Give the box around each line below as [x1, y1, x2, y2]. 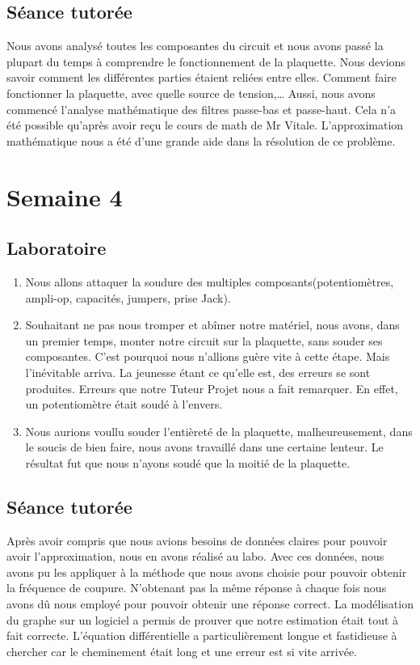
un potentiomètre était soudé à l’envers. [25, 396, 223, 413]
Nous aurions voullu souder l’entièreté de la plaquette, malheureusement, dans [25, 422, 413, 439]
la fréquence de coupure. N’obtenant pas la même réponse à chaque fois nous [6, 579, 387, 596]
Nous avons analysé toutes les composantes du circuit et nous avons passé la [6, 37, 384, 54]
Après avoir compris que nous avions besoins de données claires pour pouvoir [6, 532, 388, 549]
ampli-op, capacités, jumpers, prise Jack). [25, 289, 231, 306]
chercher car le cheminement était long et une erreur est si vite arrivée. [6, 642, 357, 659]
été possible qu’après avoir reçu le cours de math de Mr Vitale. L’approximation [6, 116, 404, 133]
